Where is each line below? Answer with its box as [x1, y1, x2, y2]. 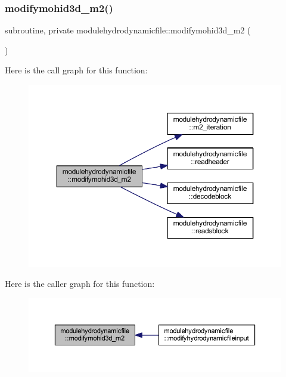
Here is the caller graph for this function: [5, 277, 155, 290]
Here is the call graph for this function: [5, 64, 148, 76]
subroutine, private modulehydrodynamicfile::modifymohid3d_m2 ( [5, 24, 251, 36]
